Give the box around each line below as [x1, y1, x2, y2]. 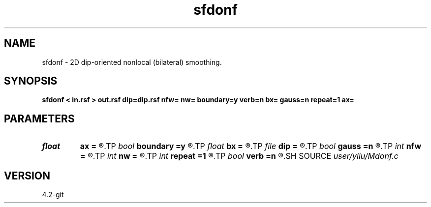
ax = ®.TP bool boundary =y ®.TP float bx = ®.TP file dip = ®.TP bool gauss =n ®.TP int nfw [80, 141, 421, 151]
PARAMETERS [4, 112, 75, 125]
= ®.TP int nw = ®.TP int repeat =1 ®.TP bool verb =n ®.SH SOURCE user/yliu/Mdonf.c [80, 151, 399, 161]
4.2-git [42, 190, 64, 199]
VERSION [4, 169, 51, 182]
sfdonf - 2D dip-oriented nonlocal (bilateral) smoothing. [42, 58, 222, 66]
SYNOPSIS [4, 75, 58, 88]
